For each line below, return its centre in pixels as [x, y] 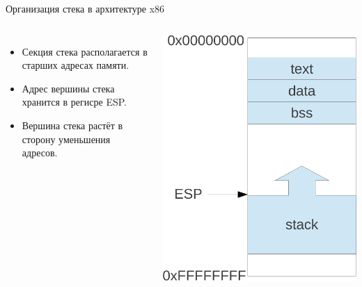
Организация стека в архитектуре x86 [85, 8]
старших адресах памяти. [76, 65]
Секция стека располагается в [85, 51]
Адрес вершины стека [68, 88]
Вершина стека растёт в [72, 125]
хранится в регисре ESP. [74, 102]
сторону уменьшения [66, 139]
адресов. [40, 153]
